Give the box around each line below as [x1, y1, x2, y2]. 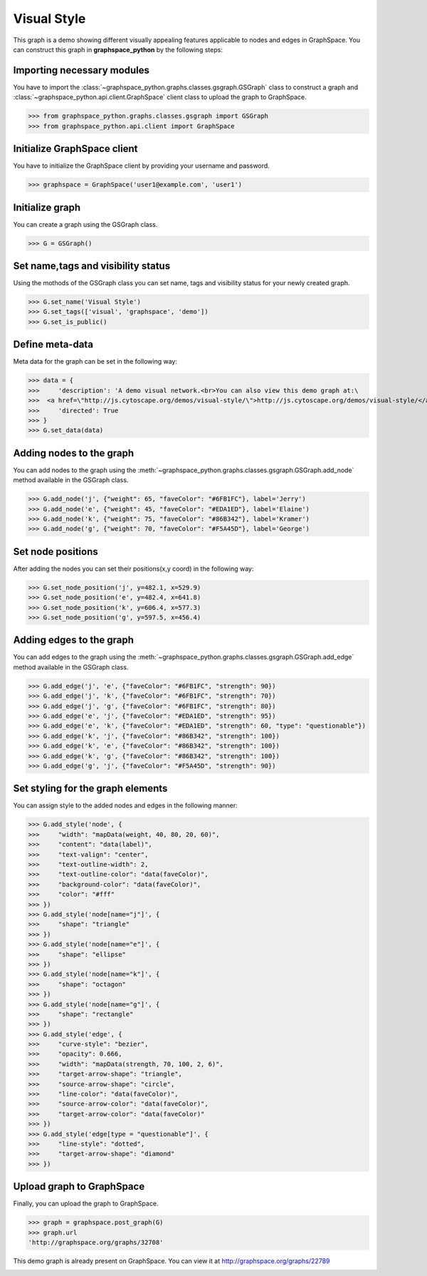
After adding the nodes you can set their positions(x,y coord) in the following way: [13, 564, 254, 573]
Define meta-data [13, 339, 94, 351]
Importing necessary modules [13, 64, 149, 76]
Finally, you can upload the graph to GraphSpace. [13, 1199, 159, 1208]
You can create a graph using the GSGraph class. [13, 220, 158, 228]
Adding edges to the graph [13, 634, 135, 646]
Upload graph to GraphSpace [13, 1180, 145, 1193]
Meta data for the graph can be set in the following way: [13, 357, 178, 366]
